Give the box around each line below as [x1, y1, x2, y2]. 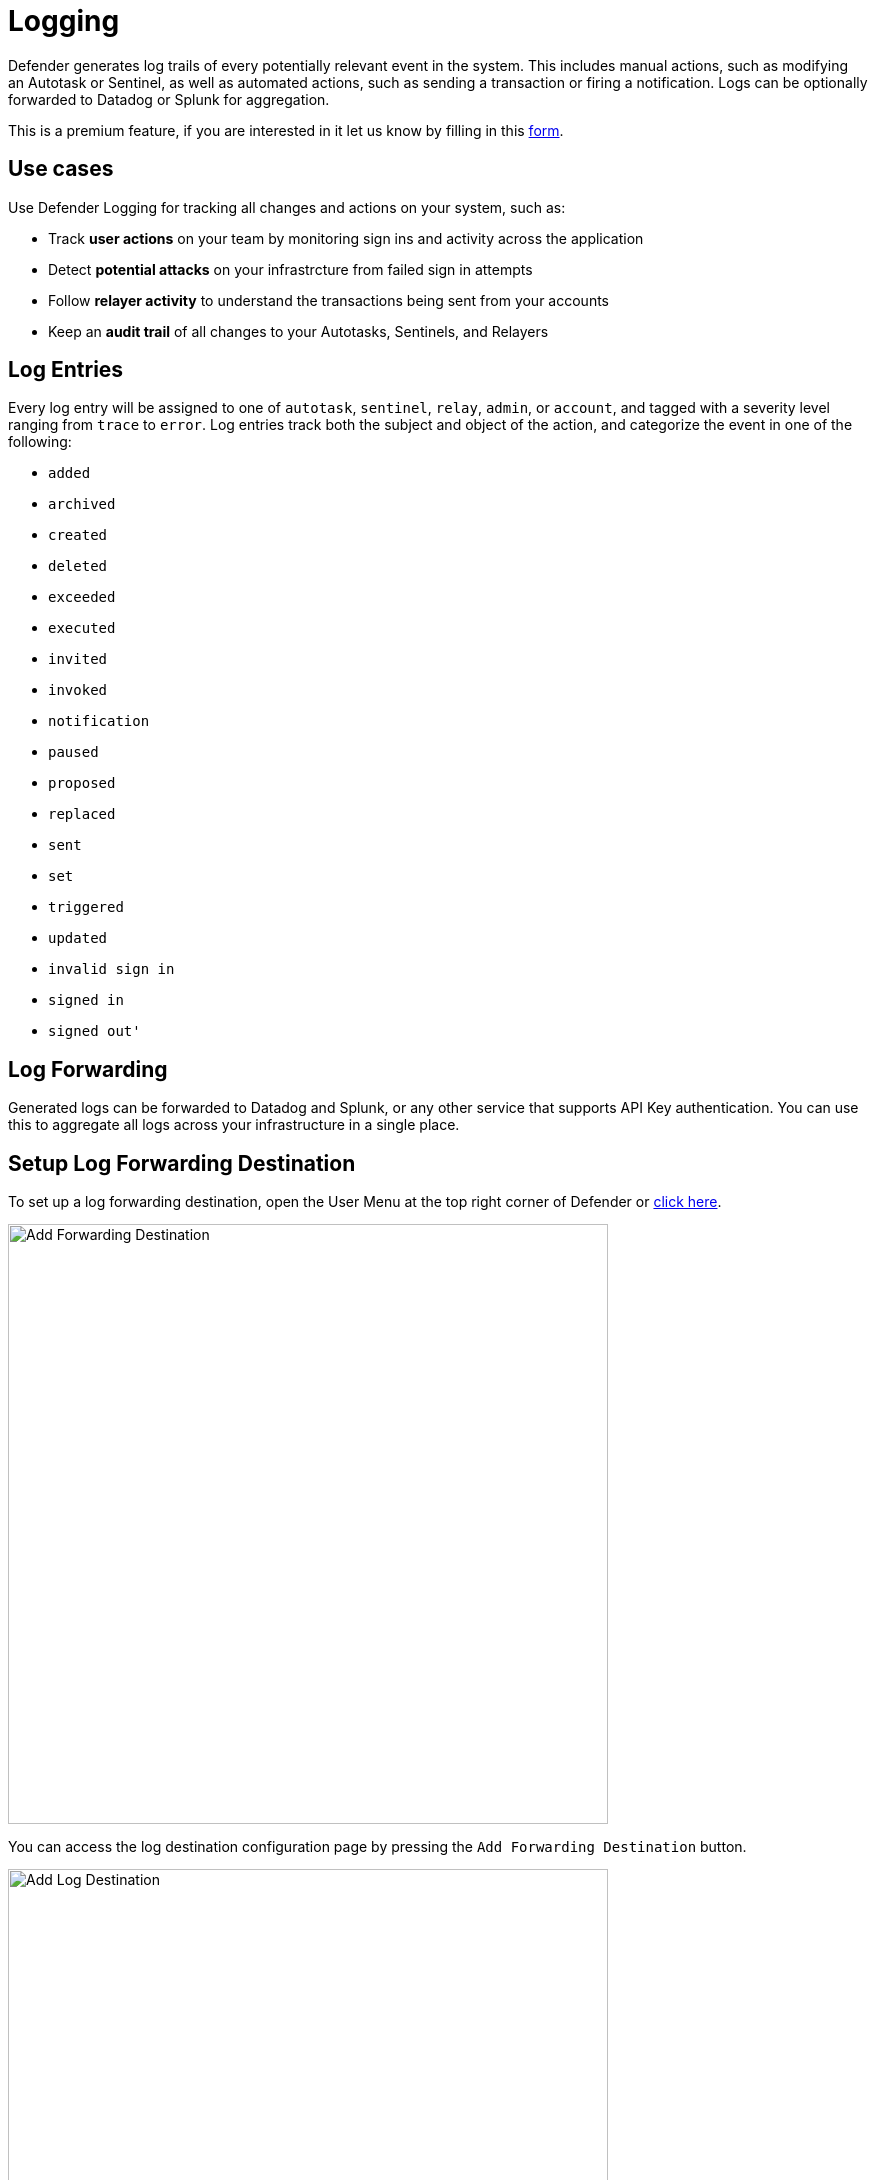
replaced [48, 806, 116, 823]
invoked [48, 682, 108, 699]
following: [8, 433, 72, 451]
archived [48, 496, 116, 513]
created [48, 527, 108, 544]
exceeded [48, 589, 116, 606]
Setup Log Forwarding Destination [8, 1150, 356, 1176]
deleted [48, 558, 108, 575]
